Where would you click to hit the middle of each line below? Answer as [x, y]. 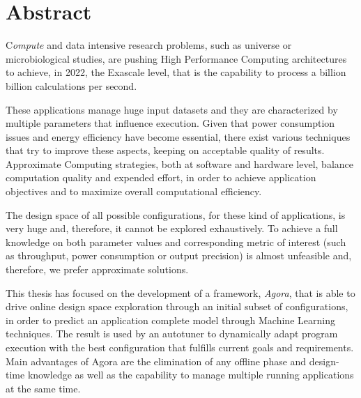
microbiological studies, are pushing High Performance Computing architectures [176, 58]
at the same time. [43, 388]
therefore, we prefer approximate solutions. [97, 269]
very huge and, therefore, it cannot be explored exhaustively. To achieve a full [172, 228]
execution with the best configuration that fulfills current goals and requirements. [180, 347]
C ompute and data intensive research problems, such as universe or [149, 45]
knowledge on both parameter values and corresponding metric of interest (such [176, 242]
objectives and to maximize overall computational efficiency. [134, 191]
